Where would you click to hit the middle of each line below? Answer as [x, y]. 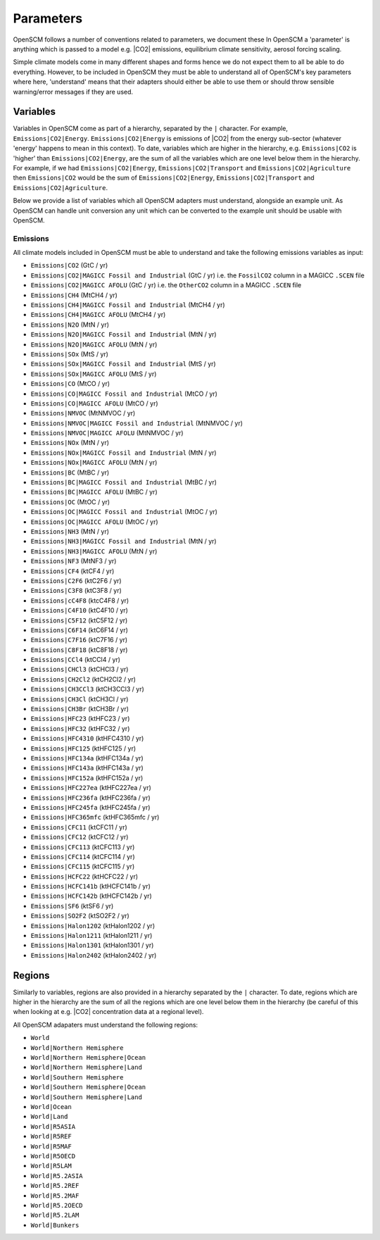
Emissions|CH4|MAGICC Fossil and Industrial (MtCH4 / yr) [128, 305]
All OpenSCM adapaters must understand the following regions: [106, 1025]
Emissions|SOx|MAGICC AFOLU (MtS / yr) [94, 374]
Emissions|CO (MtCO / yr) [70, 384]
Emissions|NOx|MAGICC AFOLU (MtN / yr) [94, 463]
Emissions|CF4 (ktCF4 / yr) [72, 571]
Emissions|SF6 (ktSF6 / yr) [72, 906]
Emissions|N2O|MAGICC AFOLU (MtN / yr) [94, 344]
